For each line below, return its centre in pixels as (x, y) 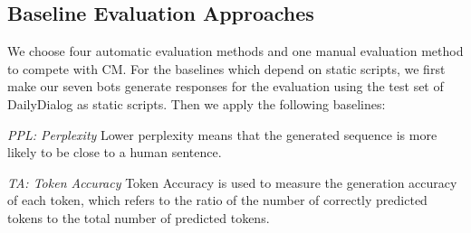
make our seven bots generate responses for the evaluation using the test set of (226, 86)
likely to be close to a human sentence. (115, 152)
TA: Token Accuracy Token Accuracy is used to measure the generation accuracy (232, 182)
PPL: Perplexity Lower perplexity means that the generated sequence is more (222, 134)
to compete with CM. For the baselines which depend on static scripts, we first (226, 68)
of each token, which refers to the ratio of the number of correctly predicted (217, 200)
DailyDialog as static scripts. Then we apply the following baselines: (197, 103)
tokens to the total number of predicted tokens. (139, 217)
